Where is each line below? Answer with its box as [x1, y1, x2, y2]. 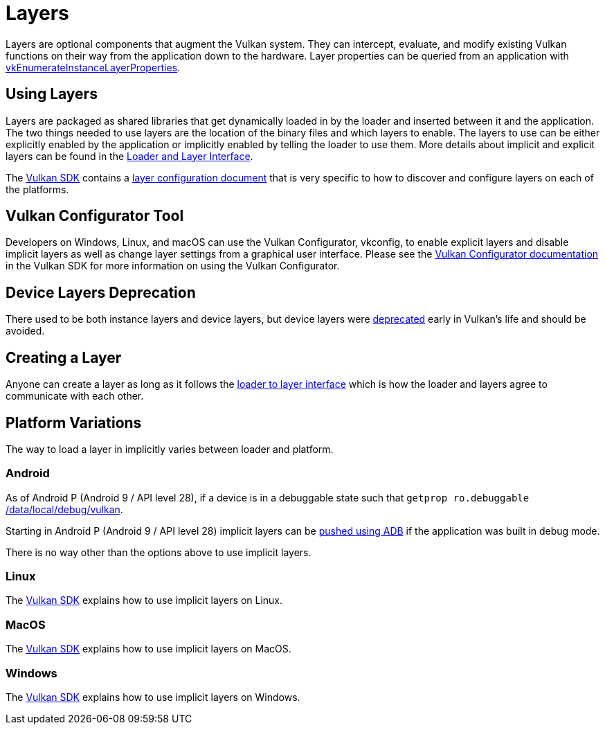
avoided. [6, 325, 45, 337]
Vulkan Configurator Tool [6, 207, 184, 225]
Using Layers [6, 85, 98, 103]
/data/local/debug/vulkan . [6, 503, 123, 515]
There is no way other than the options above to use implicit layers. [6, 546, 311, 558]
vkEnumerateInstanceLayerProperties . [6, 61, 181, 73]
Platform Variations [6, 413, 142, 431]
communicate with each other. [6, 390, 144, 402]
